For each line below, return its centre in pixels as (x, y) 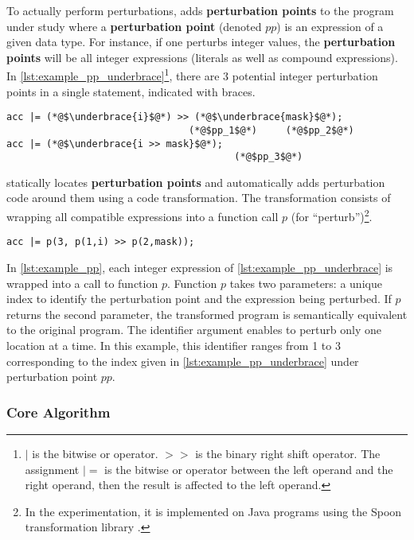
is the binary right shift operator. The (288, 453)
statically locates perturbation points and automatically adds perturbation (196, 182)
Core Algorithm (59, 412)
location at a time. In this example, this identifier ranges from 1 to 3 (174, 345)
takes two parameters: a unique (306, 283)
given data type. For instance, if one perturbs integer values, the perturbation (201, 42)
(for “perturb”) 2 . (332, 215)
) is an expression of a (330, 26)
